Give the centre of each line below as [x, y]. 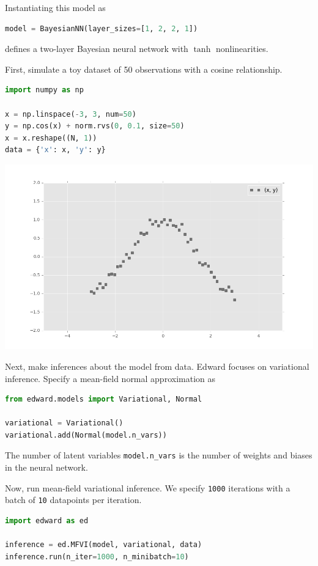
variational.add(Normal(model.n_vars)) [86, 435]
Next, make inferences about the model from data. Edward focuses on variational [157, 366]
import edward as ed [47, 521]
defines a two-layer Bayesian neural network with [97, 49]
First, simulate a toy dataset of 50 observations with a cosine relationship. [144, 69]
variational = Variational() [64, 423]
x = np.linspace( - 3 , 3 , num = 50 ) [71, 114]
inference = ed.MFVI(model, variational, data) [104, 545]
